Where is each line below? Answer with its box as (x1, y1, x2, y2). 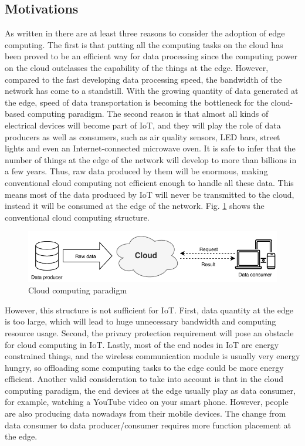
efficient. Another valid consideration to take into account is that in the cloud (5, 373, 284, 385)
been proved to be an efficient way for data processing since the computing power (5, 50, 297, 62)
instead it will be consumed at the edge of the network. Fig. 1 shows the (5, 200, 265, 212)
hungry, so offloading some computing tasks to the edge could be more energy (5, 361, 284, 373)
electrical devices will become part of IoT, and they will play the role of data (5, 119, 281, 131)
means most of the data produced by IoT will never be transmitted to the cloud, (5, 188, 294, 200)
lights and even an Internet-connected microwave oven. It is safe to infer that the (5, 142, 296, 154)
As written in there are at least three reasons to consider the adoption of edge (5, 27, 285, 39)
